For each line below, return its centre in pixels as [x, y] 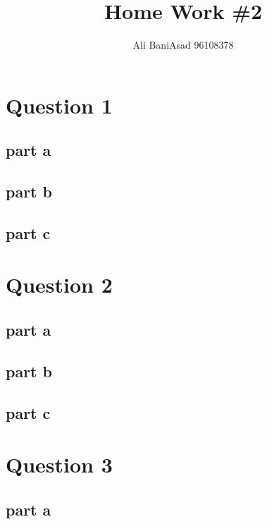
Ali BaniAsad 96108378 [183, 45]
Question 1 [59, 105]
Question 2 [59, 285]
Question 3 [59, 464]
